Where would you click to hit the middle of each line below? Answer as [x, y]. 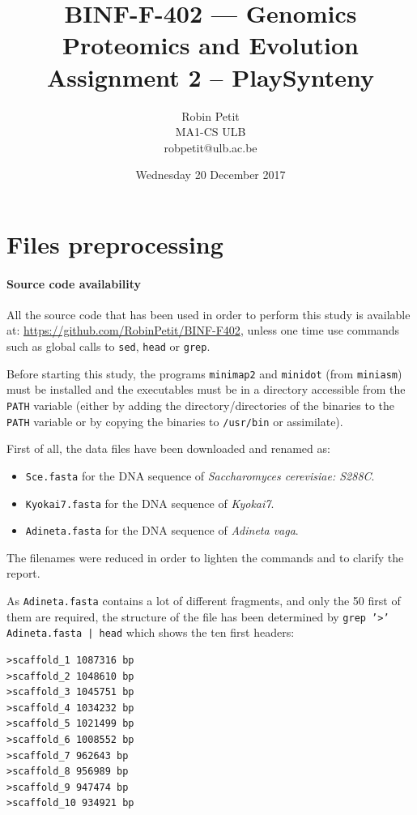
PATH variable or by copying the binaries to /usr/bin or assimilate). [175, 421]
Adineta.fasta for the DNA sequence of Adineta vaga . [162, 530]
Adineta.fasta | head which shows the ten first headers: [151, 632]
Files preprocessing [115, 243]
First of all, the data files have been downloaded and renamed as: [168, 448]
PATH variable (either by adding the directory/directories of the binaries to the [201, 405]
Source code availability [74, 283]
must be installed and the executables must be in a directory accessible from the [206, 389]
